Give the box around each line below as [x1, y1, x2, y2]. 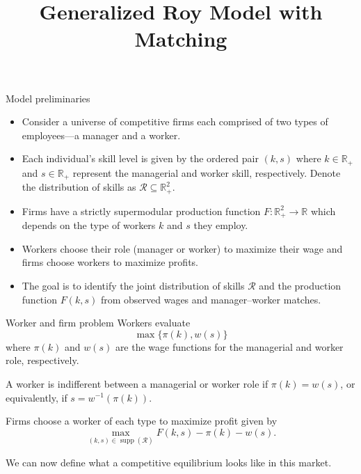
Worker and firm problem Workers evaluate [6, 315, 191, 330]
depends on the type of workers [22, 218, 156, 232]
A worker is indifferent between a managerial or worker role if [6, 376, 268, 390]
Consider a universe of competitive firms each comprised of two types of [22, 114, 328, 129]
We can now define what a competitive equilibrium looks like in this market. [6, 455, 332, 469]
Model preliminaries [6, 90, 90, 105]
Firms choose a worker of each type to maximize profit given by [6, 413, 278, 428]
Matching [134, 24, 227, 53]
